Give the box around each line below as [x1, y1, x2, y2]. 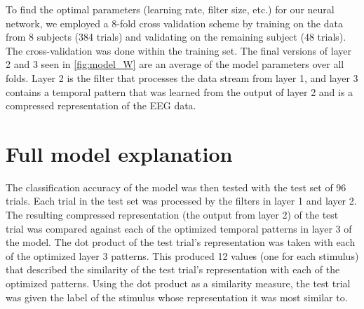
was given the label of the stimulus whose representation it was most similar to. [6, 289, 348, 304]
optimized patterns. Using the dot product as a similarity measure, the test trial [6, 276, 351, 291]
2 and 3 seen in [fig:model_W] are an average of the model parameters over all [6, 57, 344, 71]
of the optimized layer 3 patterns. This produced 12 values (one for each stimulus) [6, 248, 359, 263]
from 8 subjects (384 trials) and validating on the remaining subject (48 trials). [6, 29, 346, 44]
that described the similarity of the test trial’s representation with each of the [6, 262, 340, 277]
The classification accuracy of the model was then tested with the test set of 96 [6, 179, 346, 194]
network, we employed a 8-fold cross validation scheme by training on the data [6, 15, 343, 30]
